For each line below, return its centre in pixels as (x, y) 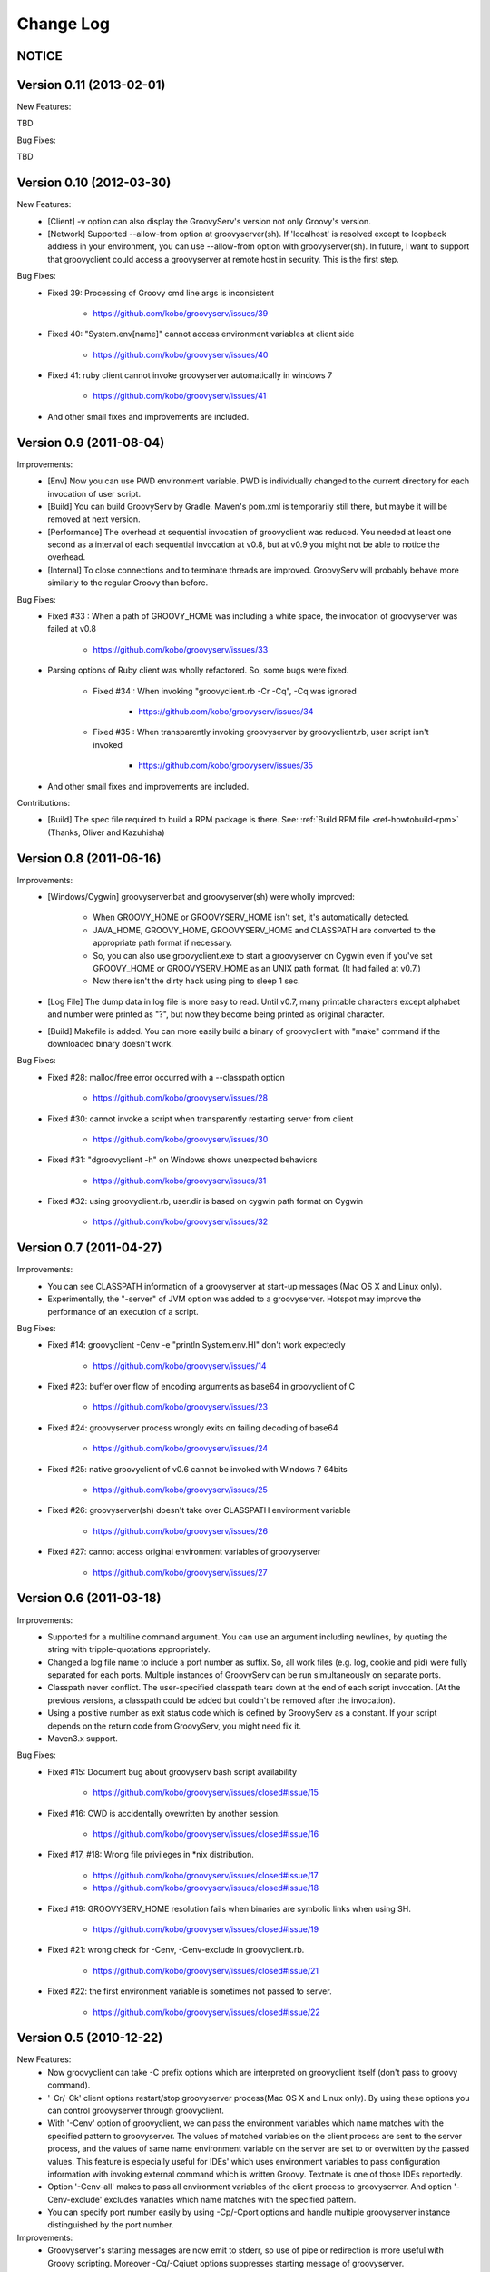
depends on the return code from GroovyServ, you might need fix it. (174, 1726)
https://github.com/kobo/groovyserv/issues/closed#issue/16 (206, 1834)
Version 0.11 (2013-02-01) (91, 85)
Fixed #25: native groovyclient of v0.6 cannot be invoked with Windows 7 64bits (198, 1469)
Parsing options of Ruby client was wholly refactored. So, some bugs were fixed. (198, 670)
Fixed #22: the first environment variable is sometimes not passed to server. (190, 1991)
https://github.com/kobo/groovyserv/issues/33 (181, 649)
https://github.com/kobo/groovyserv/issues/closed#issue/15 (206, 1793)
